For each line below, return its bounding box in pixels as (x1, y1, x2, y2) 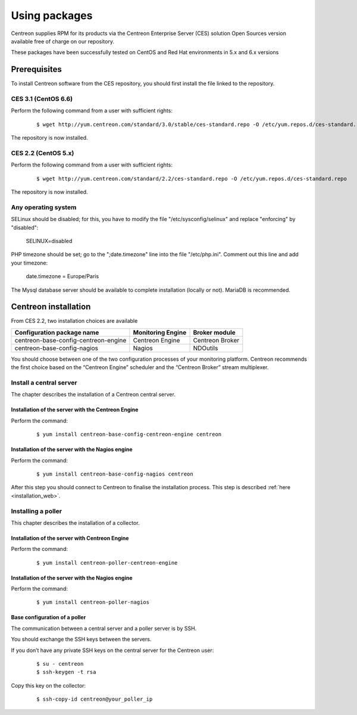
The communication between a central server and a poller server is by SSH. (11, 625, 197, 632)
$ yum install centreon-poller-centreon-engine (36, 559, 178, 566)
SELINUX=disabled (26, 238, 73, 244)
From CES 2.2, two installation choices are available (11, 317, 138, 325)
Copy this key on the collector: (11, 682, 86, 689)
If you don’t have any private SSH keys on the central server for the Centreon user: (11, 647, 214, 654)
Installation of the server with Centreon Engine (11, 534, 129, 541)
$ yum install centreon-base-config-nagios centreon (36, 470, 193, 477)
